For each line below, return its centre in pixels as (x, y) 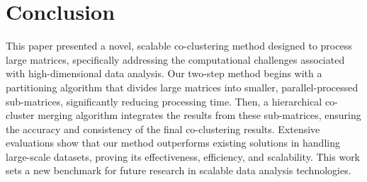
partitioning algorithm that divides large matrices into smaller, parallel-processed (182, 87)
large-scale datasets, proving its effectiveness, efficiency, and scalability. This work (183, 156)
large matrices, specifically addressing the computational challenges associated (175, 59)
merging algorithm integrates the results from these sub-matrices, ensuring (199, 115)
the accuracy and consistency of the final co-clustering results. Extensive (163, 129)
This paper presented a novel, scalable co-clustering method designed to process (179, 46)
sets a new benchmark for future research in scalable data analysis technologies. (179, 170)
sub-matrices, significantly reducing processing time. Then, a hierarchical (164, 101)
